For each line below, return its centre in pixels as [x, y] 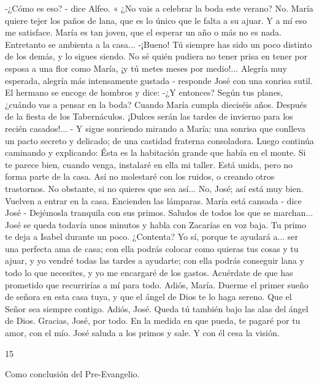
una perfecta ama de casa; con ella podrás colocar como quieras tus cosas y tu [152, 248]
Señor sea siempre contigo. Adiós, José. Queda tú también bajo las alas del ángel [157, 308]
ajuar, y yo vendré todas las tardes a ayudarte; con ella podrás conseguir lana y [155, 260]
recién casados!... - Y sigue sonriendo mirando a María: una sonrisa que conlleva [155, 128]
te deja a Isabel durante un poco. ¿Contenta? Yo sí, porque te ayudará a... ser [152, 236]
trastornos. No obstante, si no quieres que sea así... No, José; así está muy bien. [154, 188]
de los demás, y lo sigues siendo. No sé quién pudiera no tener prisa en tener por [156, 56]
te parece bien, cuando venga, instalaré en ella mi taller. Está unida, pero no [149, 164]
